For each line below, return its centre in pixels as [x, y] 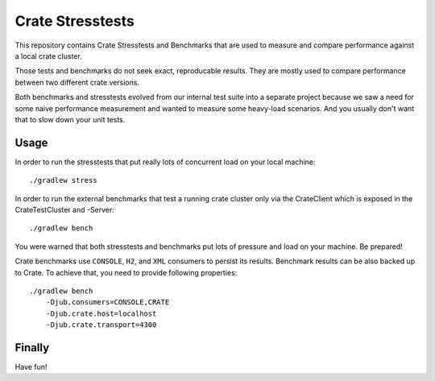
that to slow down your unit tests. [70, 119]
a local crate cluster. [48, 56]
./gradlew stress [63, 180]
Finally [32, 348]
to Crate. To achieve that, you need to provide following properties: [126, 272]
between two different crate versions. [77, 82]
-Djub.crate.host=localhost [101, 313]
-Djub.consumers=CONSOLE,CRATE [108, 302]
